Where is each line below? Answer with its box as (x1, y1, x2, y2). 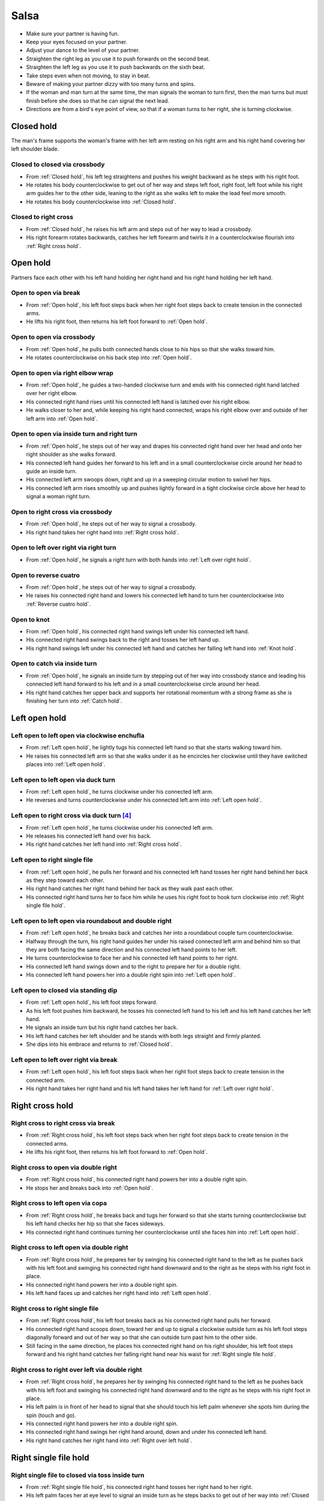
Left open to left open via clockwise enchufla (11, 731, 145, 740)
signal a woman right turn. (26, 493, 91, 500)
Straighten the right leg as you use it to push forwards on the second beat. (26, 55, 210, 62)
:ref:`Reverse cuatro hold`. (26, 600, 91, 608)
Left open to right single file (11, 856, 93, 864)
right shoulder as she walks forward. (26, 451, 117, 458)
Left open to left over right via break (11, 1056, 118, 1064)
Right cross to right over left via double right (11, 1365, 142, 1374)
